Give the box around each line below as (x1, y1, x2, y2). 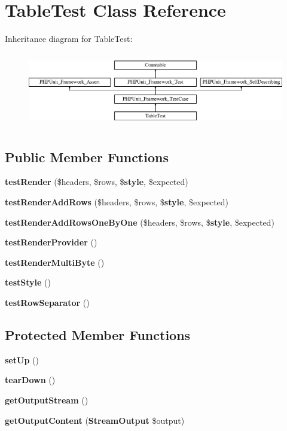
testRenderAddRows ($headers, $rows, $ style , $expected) (5, 195, 229, 208)
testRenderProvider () (5, 236, 97, 248)
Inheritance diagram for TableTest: (5, 32, 133, 45)
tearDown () (5, 374, 56, 386)
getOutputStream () (5, 393, 88, 406)
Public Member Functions (5, 147, 169, 166)
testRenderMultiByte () (5, 256, 105, 268)
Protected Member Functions (5, 325, 191, 344)
